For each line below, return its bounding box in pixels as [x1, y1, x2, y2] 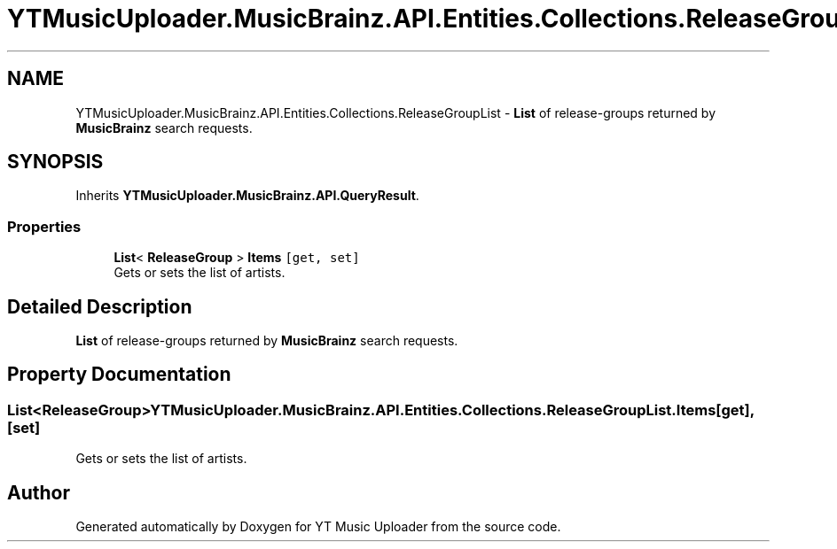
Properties [7, 217, 82, 236]
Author [7, 481, 70, 504]
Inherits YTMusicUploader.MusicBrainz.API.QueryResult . [75, 188, 419, 204]
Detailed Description [7, 295, 192, 318]
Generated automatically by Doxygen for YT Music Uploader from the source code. [75, 519, 561, 535]
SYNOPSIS [7, 151, 104, 174]
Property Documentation [7, 363, 231, 386]
